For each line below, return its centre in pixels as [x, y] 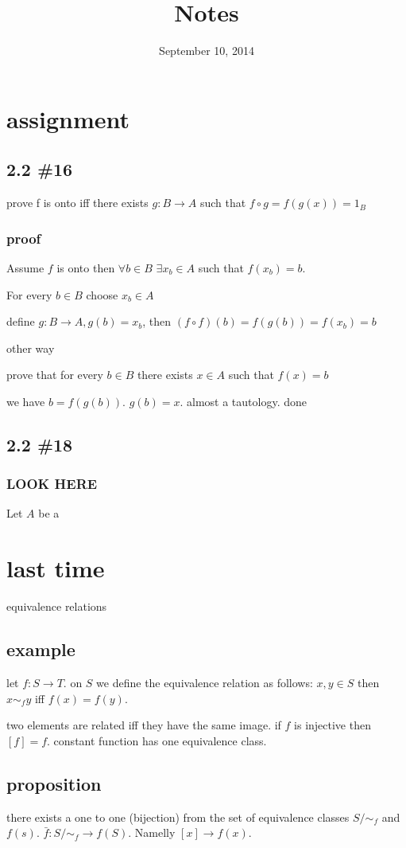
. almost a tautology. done [243, 401]
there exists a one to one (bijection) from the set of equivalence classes [178, 817]
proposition [54, 783]
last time [56, 568]
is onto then [86, 267]
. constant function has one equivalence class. [157, 740]
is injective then [333, 725]
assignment [68, 118]
